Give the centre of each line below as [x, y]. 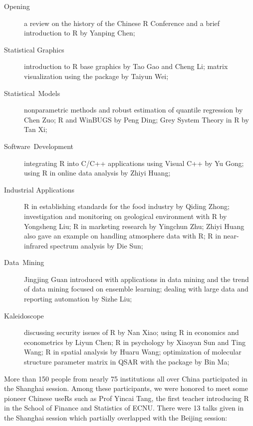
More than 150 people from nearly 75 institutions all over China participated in [126, 378]
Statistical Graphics [34, 49]
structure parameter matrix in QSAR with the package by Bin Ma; [127, 362]
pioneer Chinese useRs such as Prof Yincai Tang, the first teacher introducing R [126, 398]
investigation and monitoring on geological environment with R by [126, 216]
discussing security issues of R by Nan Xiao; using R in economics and [131, 332]
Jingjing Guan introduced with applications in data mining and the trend [136, 279]
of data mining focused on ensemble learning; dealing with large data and [136, 289]
